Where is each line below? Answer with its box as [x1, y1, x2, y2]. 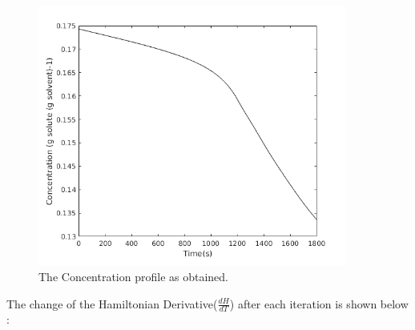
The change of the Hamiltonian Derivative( [6, 295, 218, 312]
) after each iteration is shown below [229, 295, 409, 312]
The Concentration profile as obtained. [38, 268, 229, 284]
